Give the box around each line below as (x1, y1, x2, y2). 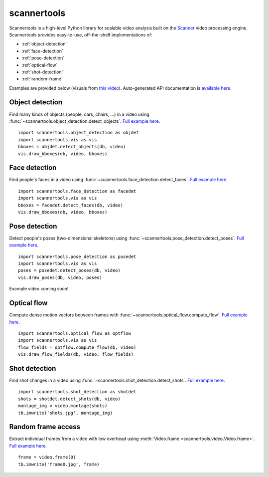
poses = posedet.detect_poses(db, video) (18, 267, 121, 273)
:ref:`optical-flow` (21, 62, 58, 68)
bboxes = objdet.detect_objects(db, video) (18, 144, 126, 150)
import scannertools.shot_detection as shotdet (18, 389, 136, 395)
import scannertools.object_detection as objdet (18, 130, 139, 136)
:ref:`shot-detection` (21, 69, 63, 75)
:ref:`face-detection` (21, 48, 63, 54)
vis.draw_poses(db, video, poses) (18, 274, 102, 280)
